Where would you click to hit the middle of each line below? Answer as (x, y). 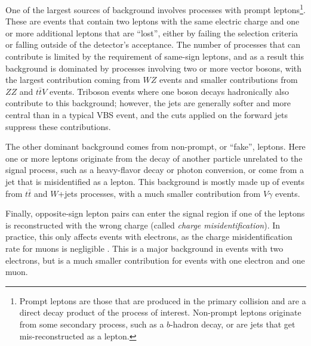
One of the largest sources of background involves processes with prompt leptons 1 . (155, 9)
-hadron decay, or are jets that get (233, 324)
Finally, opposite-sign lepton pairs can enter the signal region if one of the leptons (155, 213)
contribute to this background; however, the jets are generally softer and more (148, 103)
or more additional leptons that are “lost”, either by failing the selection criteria (152, 33)
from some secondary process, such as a (92, 324)
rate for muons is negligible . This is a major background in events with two (144, 248)
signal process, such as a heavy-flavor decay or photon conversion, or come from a (155, 170)
